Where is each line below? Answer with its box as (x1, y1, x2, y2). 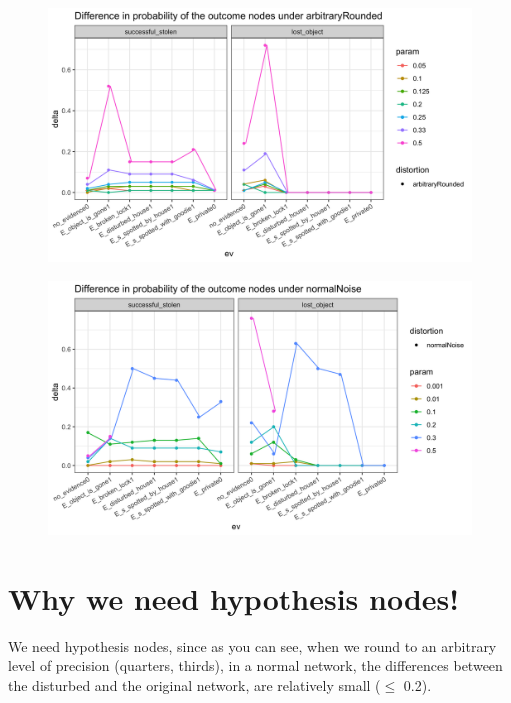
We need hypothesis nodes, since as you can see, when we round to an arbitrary (8, 635, 497, 656)
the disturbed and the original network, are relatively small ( (8, 674, 381, 695)
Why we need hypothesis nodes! (8, 577, 460, 618)
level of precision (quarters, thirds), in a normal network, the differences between (8, 655, 503, 676)
